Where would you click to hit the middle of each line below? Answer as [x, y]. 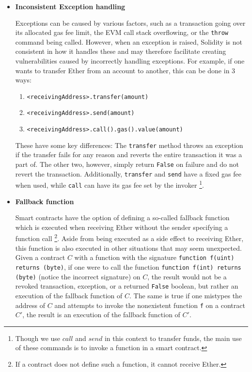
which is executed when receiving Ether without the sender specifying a [122, 227]
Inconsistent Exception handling [70, 6]
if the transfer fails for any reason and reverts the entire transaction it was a [129, 154]
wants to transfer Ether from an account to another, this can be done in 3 [125, 70]
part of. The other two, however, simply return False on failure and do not [127, 164]
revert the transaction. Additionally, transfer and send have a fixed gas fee [128, 173]
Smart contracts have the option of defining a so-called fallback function [122, 218]
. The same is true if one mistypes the [186, 295]
